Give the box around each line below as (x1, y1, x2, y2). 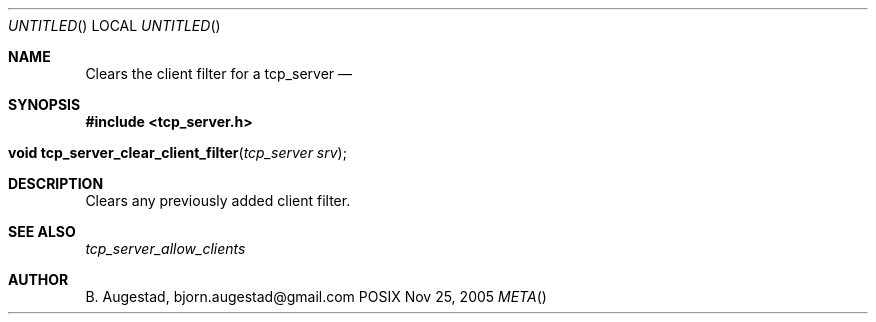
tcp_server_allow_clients (85, 240, 246, 257)
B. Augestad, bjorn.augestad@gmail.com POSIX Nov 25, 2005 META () (85, 288, 547, 305)
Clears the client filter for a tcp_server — (85, 65, 353, 82)
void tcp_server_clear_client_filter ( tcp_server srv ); (8, 144, 347, 161)
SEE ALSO (8, 223, 76, 240)
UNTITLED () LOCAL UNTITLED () (8, 17, 221, 34)
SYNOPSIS (8, 96, 81, 113)
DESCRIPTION (8, 175, 104, 192)
